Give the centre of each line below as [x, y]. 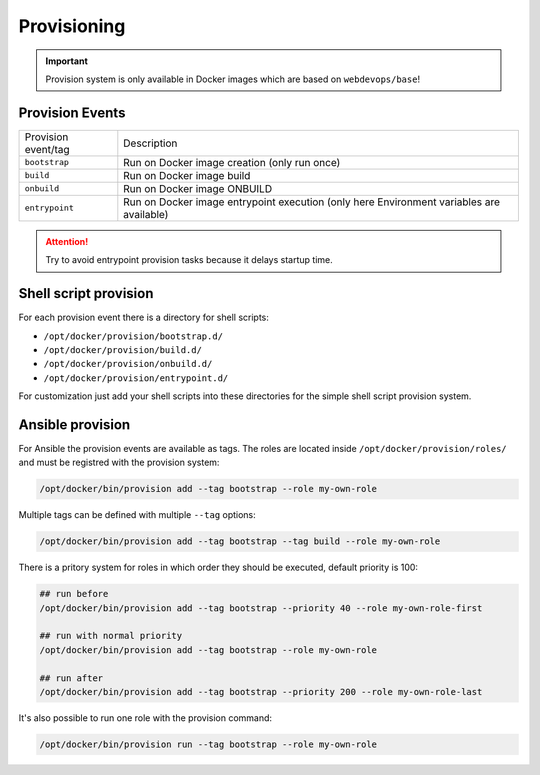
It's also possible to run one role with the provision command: [145, 718]
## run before [74, 594]
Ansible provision [74, 424]
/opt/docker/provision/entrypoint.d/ [136, 378]
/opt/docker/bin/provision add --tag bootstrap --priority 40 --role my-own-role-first [261, 608]
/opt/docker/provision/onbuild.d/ [128, 364]
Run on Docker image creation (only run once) [232, 162]
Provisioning [72, 26]
